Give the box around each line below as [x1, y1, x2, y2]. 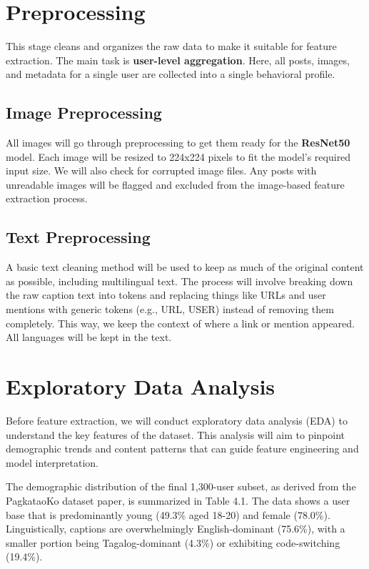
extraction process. [6, 191, 88, 206]
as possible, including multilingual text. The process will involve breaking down [6, 273, 353, 288]
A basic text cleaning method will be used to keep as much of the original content [6, 259, 364, 274]
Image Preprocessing [6, 102, 162, 124]
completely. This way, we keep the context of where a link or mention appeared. [6, 315, 355, 330]
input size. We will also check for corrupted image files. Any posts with [6, 163, 317, 178]
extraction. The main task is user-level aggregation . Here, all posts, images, [6, 52, 350, 67]
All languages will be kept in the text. [6, 330, 172, 345]
